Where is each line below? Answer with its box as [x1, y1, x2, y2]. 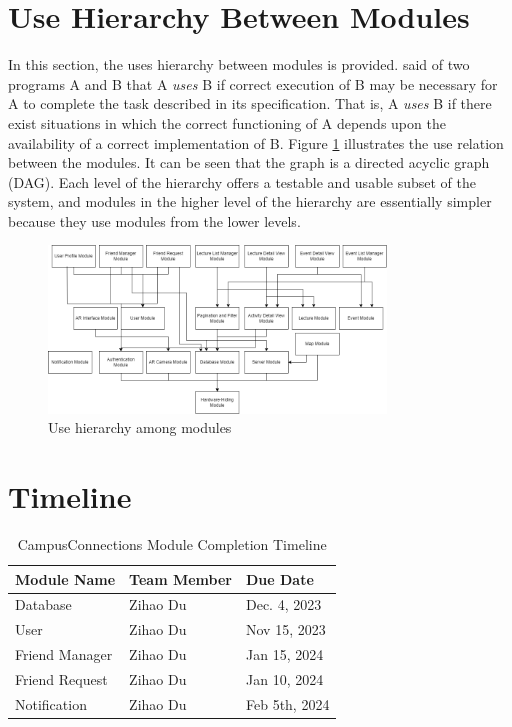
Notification [15, 693, 87, 714]
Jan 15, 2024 [245, 644, 324, 665]
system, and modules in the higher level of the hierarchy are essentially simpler [8, 191, 492, 212]
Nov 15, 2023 [245, 619, 326, 640]
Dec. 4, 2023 [245, 594, 322, 615]
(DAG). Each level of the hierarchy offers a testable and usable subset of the [8, 171, 477, 192]
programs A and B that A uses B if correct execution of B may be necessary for [8, 73, 498, 94]
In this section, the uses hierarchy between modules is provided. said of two [8, 54, 470, 75]
